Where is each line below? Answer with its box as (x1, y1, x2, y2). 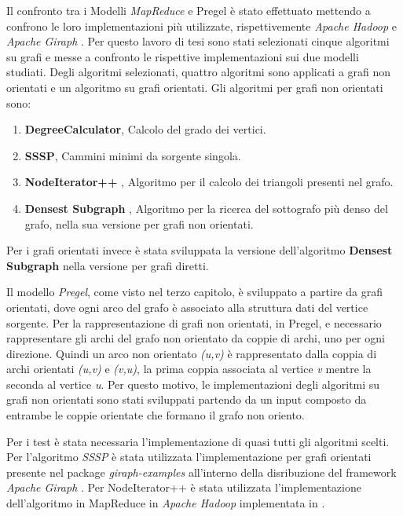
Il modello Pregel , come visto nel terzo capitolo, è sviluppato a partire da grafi (6, 284, 383, 300)
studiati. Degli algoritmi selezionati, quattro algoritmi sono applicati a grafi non (6, 64, 391, 80)
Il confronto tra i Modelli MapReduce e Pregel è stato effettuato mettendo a (6, 2, 371, 18)
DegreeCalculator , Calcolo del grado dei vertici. (24, 121, 266, 137)
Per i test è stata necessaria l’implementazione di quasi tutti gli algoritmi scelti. (6, 433, 390, 449)
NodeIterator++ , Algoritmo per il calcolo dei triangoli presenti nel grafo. (24, 174, 394, 190)
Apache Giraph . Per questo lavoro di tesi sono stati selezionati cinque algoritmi (6, 33, 390, 49)
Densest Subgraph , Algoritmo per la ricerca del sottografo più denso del (24, 199, 388, 216)
